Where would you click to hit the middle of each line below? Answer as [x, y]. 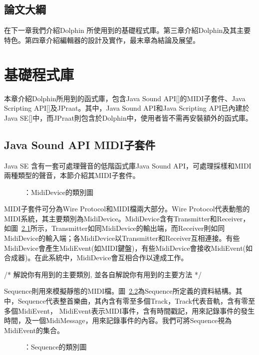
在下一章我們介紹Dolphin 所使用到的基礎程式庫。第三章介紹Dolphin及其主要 [128, 30]
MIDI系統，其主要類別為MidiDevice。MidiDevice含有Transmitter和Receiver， [127, 218]
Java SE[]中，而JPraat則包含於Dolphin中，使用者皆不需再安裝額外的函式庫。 [128, 117]
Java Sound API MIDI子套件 [80, 144]
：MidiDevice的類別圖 [59, 192]
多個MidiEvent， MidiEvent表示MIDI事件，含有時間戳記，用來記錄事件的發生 [129, 310]
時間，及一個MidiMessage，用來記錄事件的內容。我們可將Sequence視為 [118, 320]
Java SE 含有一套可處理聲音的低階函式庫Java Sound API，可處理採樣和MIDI [128, 165]
